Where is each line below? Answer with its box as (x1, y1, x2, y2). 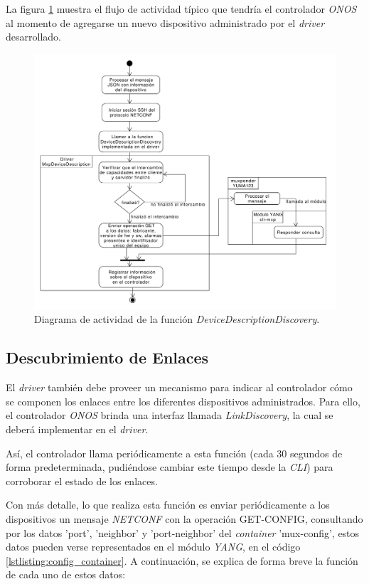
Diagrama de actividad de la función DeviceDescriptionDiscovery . (34, 312, 320, 326)
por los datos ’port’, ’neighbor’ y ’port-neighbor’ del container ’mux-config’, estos (6, 525, 360, 540)
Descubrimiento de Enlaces (6, 346, 209, 368)
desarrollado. (6, 29, 61, 44)
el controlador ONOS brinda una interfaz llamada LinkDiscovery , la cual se (6, 408, 333, 423)
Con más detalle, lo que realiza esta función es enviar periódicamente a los (6, 497, 330, 512)
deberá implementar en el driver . (6, 421, 149, 436)
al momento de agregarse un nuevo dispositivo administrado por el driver (6, 15, 325, 30)
